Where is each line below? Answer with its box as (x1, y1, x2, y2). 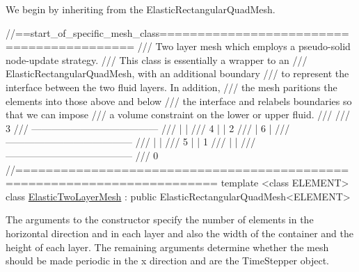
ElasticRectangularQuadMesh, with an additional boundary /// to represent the (6, 66, 349, 81)
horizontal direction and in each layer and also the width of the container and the (6, 225, 353, 240)
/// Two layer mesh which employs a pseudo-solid (137, 39, 351, 54)
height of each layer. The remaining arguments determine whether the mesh (6, 239, 329, 254)
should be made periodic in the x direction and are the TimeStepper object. (6, 253, 330, 268)
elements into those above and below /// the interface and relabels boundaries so (6, 93, 352, 108)
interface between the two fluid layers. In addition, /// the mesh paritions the (6, 79, 337, 94)
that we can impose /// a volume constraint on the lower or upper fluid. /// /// (6, 107, 350, 122)
